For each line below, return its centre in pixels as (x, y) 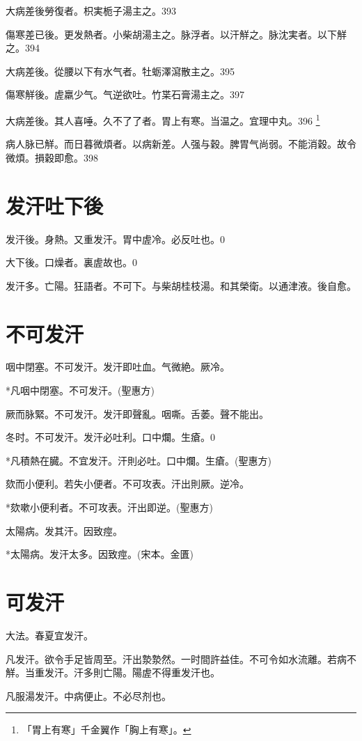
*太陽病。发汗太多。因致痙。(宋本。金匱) (100, 554)
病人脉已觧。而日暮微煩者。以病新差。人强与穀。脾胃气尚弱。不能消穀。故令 (181, 144)
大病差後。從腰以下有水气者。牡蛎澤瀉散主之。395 (120, 71)
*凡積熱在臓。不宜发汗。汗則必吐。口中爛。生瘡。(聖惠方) (139, 460)
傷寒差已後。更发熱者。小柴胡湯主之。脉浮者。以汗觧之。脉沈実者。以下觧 (176, 34)
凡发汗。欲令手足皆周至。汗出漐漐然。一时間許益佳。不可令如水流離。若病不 (181, 658)
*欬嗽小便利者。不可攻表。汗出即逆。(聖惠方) (109, 507)
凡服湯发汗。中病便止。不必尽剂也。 (88, 695)
